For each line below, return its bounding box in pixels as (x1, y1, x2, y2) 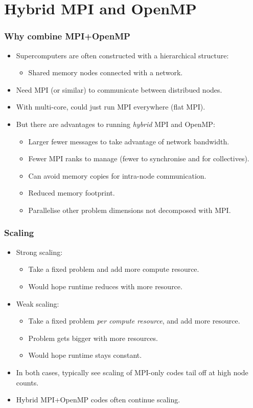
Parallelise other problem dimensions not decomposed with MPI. (28, 204, 231, 215)
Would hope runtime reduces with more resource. (28, 281, 182, 291)
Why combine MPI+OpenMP (4, 30, 130, 42)
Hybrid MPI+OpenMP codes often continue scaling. (16, 394, 180, 405)
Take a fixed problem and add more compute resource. (28, 264, 199, 274)
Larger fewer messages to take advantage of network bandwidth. (28, 136, 229, 146)
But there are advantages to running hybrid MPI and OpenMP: (16, 118, 215, 129)
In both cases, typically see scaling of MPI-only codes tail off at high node (16, 367, 248, 377)
